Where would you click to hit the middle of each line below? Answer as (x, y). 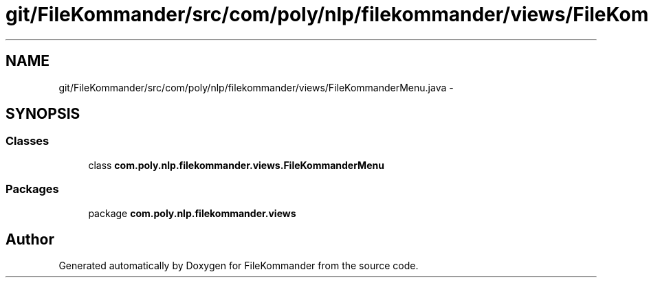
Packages (32, 189)
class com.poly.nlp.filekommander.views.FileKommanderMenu (236, 165)
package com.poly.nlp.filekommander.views (192, 213)
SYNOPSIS (43, 114)
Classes (27, 141)
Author (30, 239)
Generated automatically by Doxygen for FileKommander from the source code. (239, 266)
